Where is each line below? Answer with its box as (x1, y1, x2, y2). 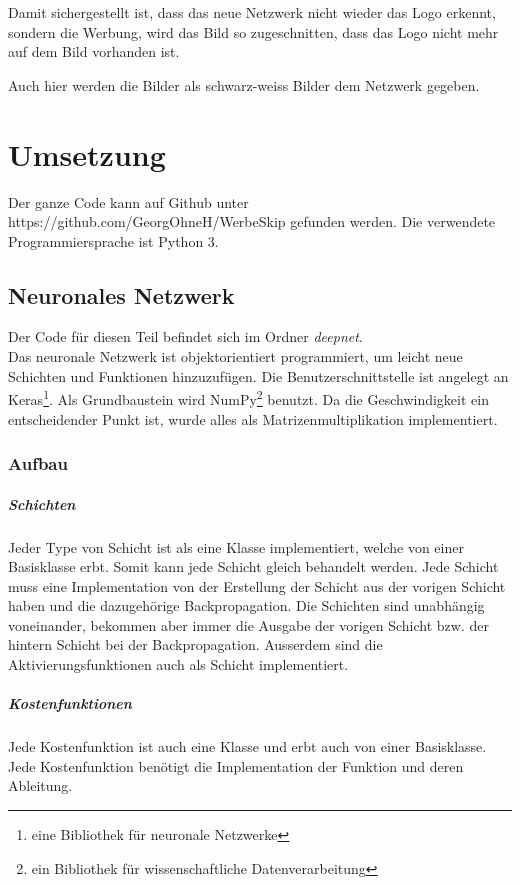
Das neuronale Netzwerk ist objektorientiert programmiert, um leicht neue (8, 346, 463, 367)
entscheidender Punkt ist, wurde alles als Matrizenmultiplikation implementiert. (8, 408, 498, 429)
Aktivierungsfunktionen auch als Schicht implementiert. (8, 654, 349, 675)
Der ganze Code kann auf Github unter (8, 191, 249, 212)
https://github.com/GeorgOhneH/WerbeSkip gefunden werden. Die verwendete (8, 211, 496, 232)
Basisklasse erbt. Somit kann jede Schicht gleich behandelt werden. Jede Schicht (8, 556, 499, 577)
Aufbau (8, 451, 68, 476)
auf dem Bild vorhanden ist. (8, 41, 180, 62)
